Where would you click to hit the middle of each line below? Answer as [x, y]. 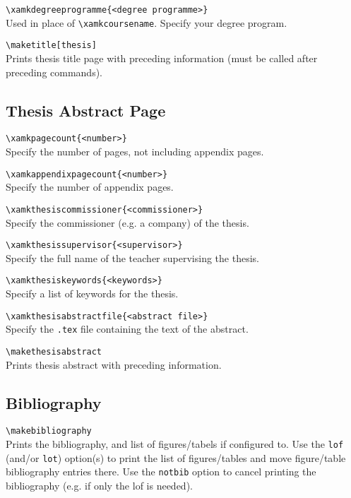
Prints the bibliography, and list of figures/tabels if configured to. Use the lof [175, 444]
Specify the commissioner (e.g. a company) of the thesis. [127, 222]
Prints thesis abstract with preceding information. [114, 364]
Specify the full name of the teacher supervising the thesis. [132, 257]
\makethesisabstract [54, 351]
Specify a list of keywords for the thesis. [92, 294]
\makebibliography [49, 431]
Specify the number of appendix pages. [90, 187]
